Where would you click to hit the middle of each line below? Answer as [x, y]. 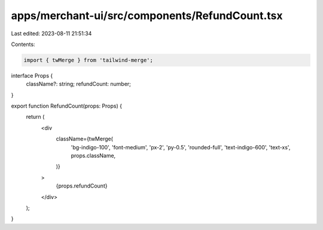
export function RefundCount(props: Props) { [67, 106]
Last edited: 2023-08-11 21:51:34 [51, 33]
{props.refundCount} [82, 186]
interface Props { [32, 75]
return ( [35, 117]
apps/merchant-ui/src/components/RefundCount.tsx [147, 16]
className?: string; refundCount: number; [79, 84]
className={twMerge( [85, 139]
